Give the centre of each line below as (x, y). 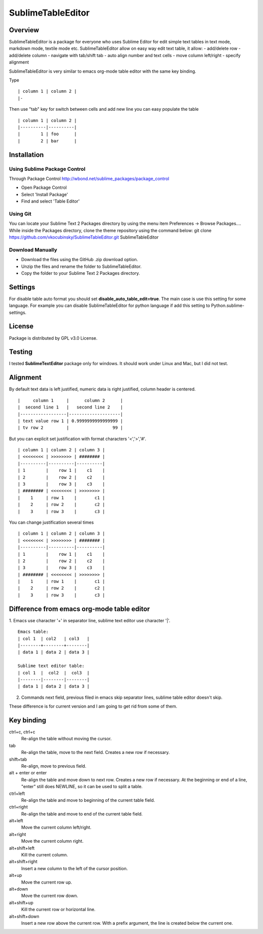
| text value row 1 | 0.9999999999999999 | (70, 421)
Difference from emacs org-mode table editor (80, 609)
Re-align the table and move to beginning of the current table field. (88, 800)
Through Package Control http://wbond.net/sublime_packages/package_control (89, 179)
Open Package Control (44, 187)
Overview (24, 30)
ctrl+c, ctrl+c (22, 731)
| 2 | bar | (47, 141)
